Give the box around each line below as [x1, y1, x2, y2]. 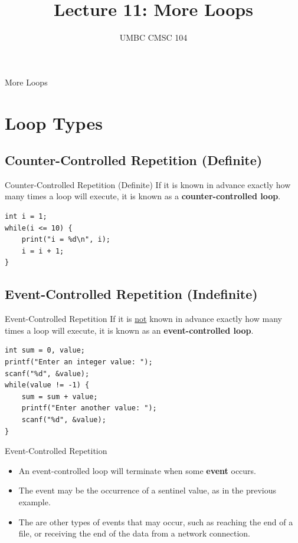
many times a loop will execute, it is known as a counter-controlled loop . [5, 190, 281, 202]
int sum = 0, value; [5, 346, 86, 355]
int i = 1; [5, 212, 47, 221]
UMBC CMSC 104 [119, 31, 188, 44]
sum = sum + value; [21, 392, 98, 401]
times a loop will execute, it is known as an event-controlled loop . [5, 324, 254, 336]
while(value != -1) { [5, 381, 90, 390]
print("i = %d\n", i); [21, 235, 110, 244]
